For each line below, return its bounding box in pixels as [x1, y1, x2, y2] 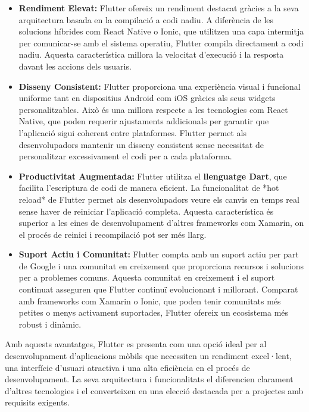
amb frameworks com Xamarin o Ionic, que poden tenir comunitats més [18, 294, 281, 307]
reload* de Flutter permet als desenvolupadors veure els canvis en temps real [18, 193, 299, 205]
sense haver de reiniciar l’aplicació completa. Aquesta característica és [18, 205, 274, 217]
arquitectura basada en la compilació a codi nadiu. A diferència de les [18, 13, 274, 26]
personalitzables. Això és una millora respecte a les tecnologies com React [18, 103, 288, 115]
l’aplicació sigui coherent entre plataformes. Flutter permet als [18, 126, 246, 139]
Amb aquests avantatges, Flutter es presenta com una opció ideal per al [5, 338, 267, 350]
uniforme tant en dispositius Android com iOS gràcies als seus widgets [18, 92, 276, 104]
